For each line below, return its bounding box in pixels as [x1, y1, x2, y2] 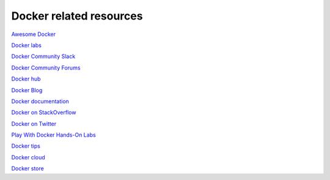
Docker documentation [11, 98, 70, 105]
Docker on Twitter [11, 120, 57, 128]
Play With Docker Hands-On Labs [11, 131, 96, 139]
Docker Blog [11, 86, 43, 94]
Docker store [11, 165, 44, 172]
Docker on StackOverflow [11, 109, 76, 116]
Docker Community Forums [11, 64, 81, 71]
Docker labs [11, 41, 42, 49]
